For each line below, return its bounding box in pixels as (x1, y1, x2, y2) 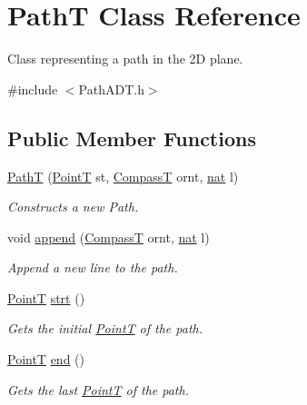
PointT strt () (7, 288, 85, 307)
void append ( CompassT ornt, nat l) (7, 227, 210, 246)
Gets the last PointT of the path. (7, 380, 189, 399)
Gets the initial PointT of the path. (7, 319, 203, 338)
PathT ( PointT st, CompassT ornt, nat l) (7, 166, 239, 185)
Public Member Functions (7, 123, 256, 152)
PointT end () (7, 350, 85, 369)
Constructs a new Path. (7, 197, 139, 216)
